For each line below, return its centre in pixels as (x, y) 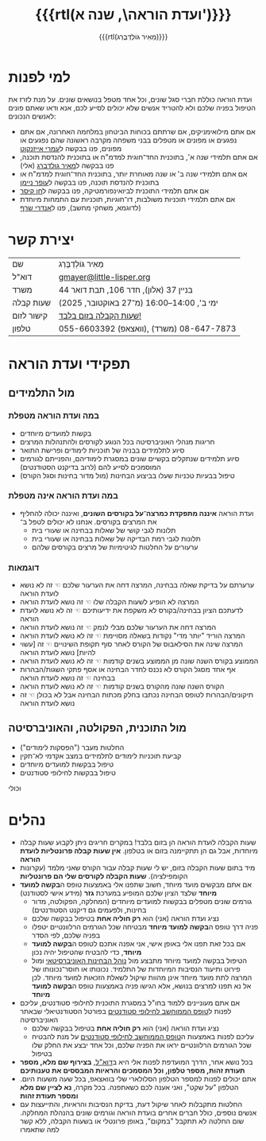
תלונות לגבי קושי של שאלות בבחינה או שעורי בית (104, 530)
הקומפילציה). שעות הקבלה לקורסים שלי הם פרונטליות (104, 875)
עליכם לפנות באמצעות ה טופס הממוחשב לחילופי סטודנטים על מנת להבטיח (143, 1036)
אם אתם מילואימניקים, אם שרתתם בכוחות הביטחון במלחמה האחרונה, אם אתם (137, 131)
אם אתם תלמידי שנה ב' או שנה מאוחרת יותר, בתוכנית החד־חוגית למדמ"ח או (133, 173)
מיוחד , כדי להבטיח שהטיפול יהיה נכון (87, 952)
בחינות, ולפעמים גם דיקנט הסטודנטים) (89, 910)
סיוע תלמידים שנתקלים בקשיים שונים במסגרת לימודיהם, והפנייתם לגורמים (129, 458)
